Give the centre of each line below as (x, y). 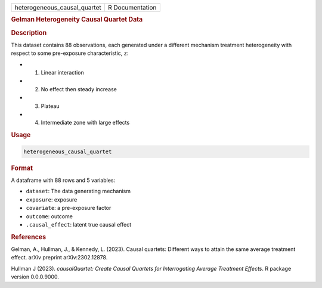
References (29, 237)
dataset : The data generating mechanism (78, 191)
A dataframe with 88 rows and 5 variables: (63, 180)
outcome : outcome (49, 216)
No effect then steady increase (79, 89)
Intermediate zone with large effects (85, 123)
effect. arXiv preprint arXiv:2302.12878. (59, 258)
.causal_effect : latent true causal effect (79, 224)
